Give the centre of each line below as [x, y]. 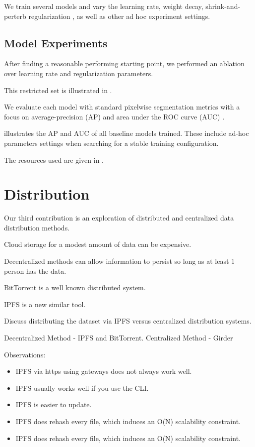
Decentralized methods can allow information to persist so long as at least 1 [120, 261]
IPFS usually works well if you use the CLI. [82, 388]
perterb [15, 16]
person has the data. [35, 271]
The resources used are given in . [54, 160]
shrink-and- [223, 6]
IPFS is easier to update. [54, 404]
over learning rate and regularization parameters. [79, 73]
